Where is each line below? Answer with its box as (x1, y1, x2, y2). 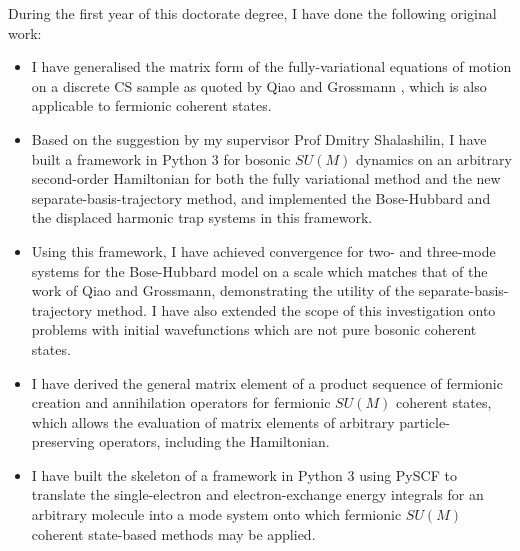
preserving (31, 431, 95, 452)
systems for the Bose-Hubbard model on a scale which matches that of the (31, 260, 488, 281)
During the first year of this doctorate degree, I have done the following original (8, 3, 497, 23)
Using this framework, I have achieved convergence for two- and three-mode (31, 240, 496, 261)
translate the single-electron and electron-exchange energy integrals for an (31, 484, 484, 505)
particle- (399, 411, 450, 432)
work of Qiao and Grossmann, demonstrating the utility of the (31, 280, 415, 301)
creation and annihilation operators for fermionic (31, 392, 331, 413)
